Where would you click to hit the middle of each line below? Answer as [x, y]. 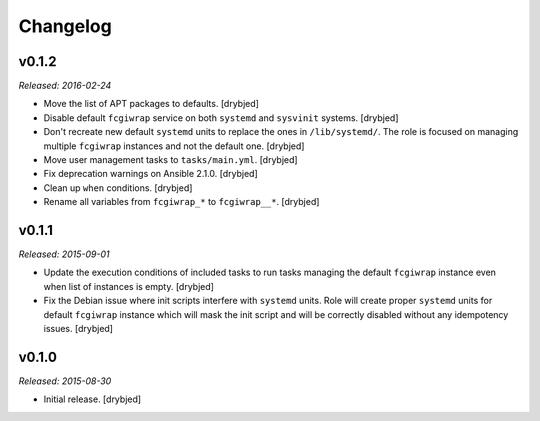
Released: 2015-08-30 [65, 381]
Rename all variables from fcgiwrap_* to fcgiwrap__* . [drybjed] [181, 202]
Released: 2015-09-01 [64, 254]
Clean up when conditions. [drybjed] [118, 187]
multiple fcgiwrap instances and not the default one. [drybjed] [174, 146]
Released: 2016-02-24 [65, 86]
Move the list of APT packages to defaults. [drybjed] [151, 104]
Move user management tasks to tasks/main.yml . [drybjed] [171, 160]
